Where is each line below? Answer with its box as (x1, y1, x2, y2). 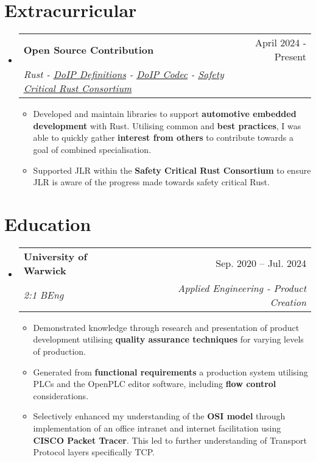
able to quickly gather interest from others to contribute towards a (33, 131, 294, 144)
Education (4, 211, 91, 236)
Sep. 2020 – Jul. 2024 (216, 256, 306, 271)
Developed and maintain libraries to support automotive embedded (33, 107, 297, 120)
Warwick (23, 263, 66, 277)
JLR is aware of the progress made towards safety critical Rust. (33, 176, 270, 188)
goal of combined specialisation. (33, 143, 152, 155)
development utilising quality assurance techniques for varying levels (33, 333, 304, 346)
